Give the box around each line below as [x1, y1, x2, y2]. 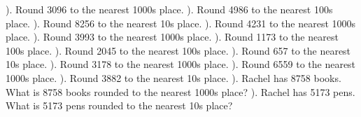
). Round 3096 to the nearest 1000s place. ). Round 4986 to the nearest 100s [6, 2, 333, 16]
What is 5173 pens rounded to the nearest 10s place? [6, 98, 233, 113]
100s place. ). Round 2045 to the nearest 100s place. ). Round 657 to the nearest [6, 43, 351, 57]
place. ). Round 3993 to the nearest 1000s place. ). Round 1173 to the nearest [6, 29, 339, 44]
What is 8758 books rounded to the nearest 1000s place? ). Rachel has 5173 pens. [6, 84, 355, 99]
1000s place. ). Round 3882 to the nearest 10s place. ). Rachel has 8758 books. [6, 70, 341, 85]
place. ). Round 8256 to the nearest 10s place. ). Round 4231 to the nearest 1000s [6, 15, 356, 30]
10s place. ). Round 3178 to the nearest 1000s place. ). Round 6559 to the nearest [6, 57, 356, 71]
